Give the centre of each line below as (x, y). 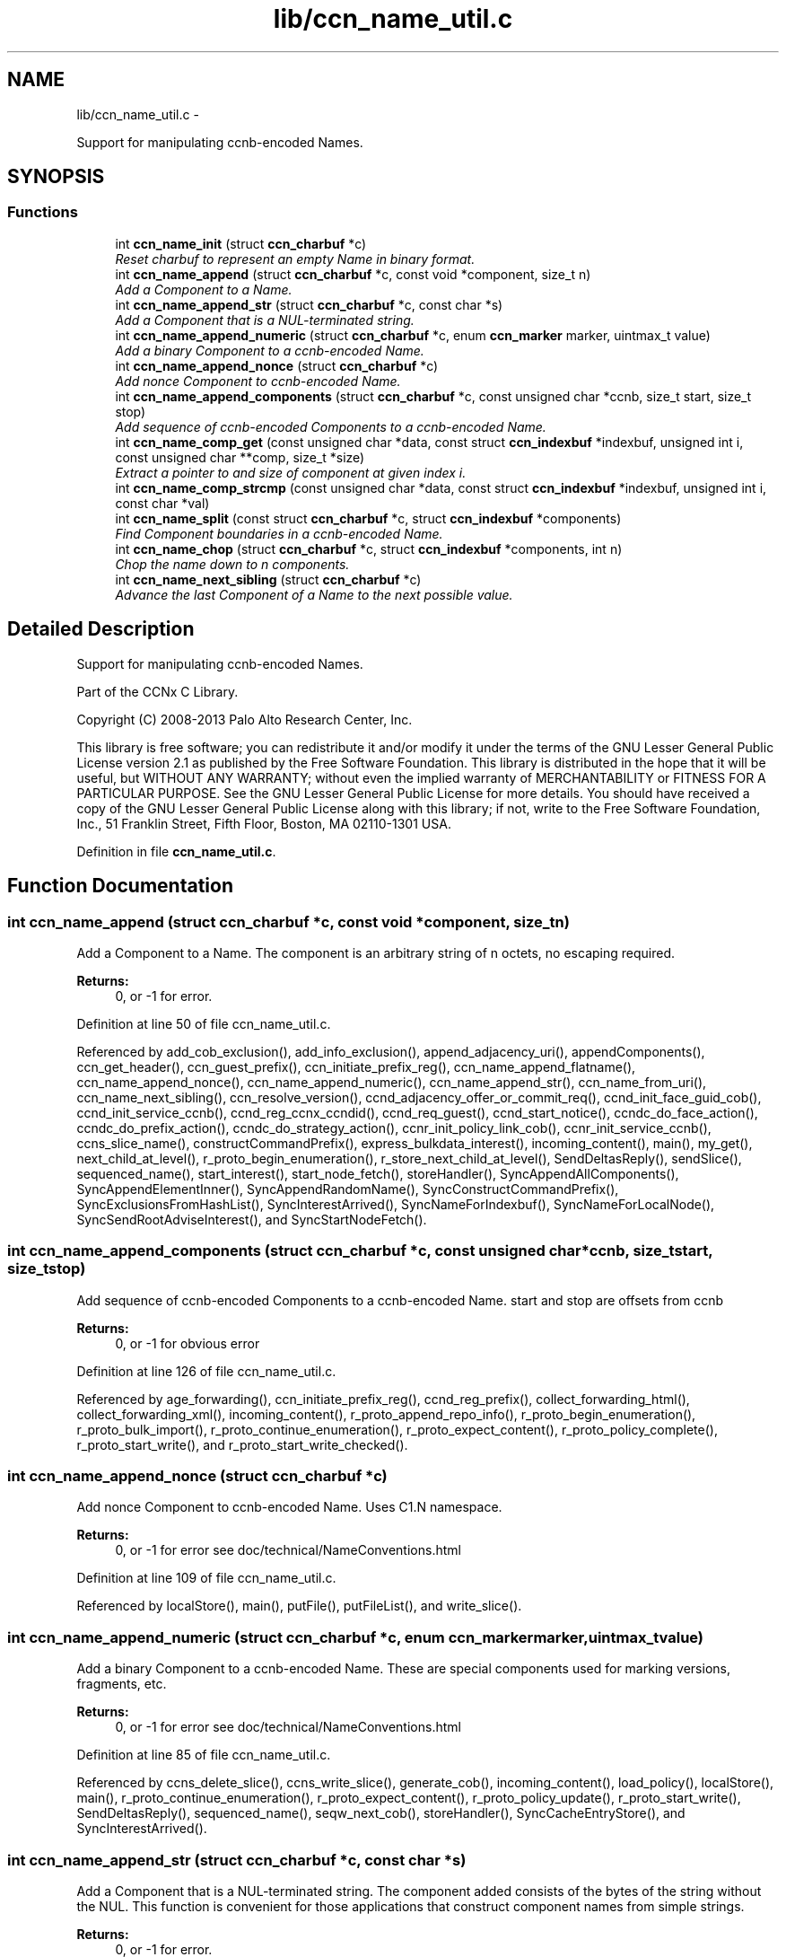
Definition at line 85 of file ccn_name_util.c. (204, 1755)
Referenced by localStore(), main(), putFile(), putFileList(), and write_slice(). (299, 1606)
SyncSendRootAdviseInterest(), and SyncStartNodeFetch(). (252, 1219)
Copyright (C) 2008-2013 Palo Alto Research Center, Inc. (245, 719)
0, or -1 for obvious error (188, 1343)
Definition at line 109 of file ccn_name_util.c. (206, 1578)
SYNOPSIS (56, 177)
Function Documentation (120, 886)
